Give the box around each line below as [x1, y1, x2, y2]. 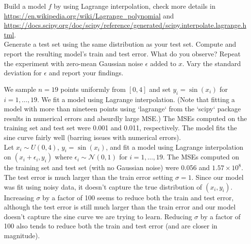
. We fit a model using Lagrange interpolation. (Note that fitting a [37, 94, 235, 104]
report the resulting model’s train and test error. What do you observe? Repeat [4, 48, 241, 58]
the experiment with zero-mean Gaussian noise [4, 58, 143, 68]
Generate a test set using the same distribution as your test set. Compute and [4, 39, 236, 49]
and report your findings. [49, 68, 123, 78]
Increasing [4, 192, 34, 202]
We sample [4, 84, 36, 94]
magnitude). [4, 230, 40, 240]
